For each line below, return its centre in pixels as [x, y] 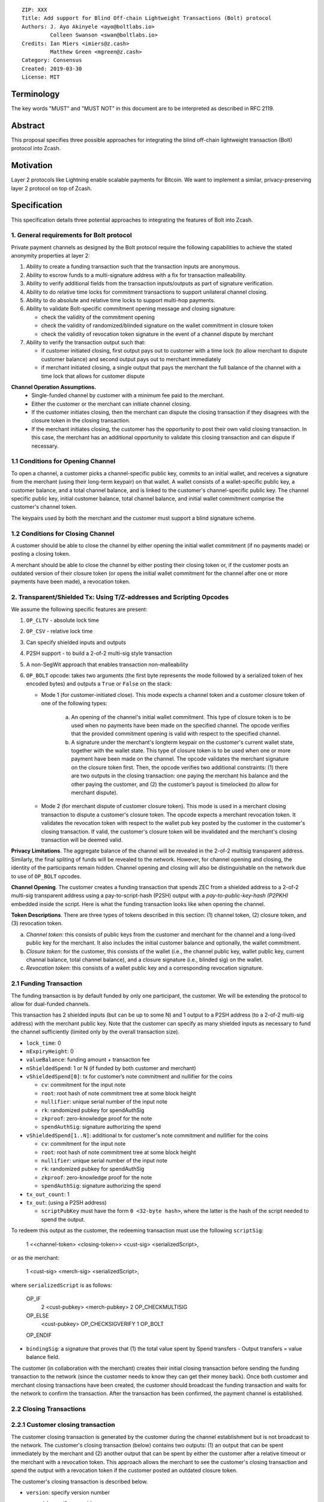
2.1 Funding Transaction [46, 984]
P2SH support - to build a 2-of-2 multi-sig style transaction [99, 653]
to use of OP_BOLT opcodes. [46, 876]
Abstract [28, 125]
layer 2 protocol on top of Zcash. [52, 188]
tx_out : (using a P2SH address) [67, 1202]
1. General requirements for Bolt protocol [71, 236]
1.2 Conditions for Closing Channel [63, 534]
